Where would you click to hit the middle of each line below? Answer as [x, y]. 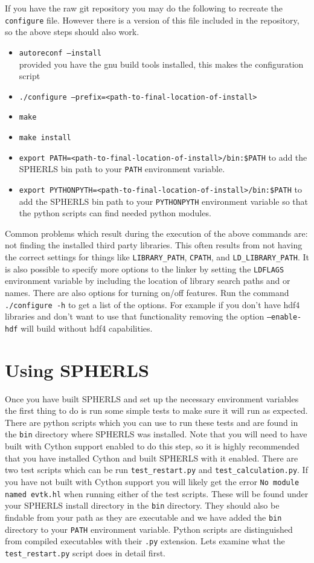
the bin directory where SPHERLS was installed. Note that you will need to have [156, 434]
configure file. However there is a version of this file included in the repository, [152, 20]
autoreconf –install [60, 53]
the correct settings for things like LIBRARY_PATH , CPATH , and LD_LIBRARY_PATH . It [157, 257]
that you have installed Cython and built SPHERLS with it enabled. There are [152, 458]
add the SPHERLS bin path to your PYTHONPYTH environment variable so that [164, 201]
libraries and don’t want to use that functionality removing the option [135, 316]
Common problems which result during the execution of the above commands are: [156, 233]
